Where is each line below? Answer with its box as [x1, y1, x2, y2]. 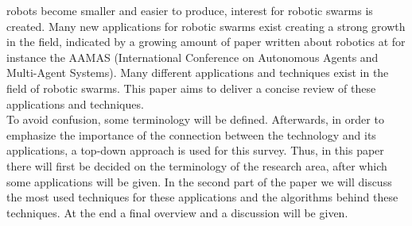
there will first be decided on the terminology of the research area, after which [6, 157, 387, 174]
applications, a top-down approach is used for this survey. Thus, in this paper [6, 142, 384, 159]
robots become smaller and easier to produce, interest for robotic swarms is [6, 2, 373, 18]
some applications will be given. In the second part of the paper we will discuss [6, 173, 392, 190]
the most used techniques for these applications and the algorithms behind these [6, 189, 398, 205]
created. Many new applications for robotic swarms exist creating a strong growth [6, 17, 406, 34]
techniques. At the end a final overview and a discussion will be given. [6, 204, 348, 220]
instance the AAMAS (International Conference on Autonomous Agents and [6, 48, 379, 65]
